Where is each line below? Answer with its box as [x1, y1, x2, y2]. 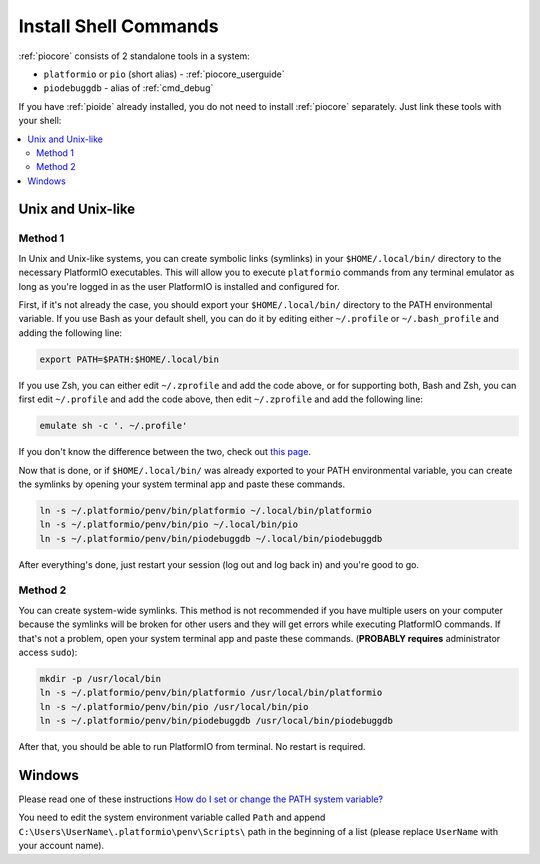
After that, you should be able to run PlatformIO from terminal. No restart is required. [18, 741, 366, 753]
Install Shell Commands [18, 15, 219, 37]
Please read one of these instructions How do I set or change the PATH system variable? [18, 793, 384, 805]
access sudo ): [18, 646, 78, 658]
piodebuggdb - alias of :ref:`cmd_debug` [43, 82, 214, 94]
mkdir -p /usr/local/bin [39, 673, 162, 684]
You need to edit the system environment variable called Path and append [18, 811, 326, 824]
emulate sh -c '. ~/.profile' [39, 420, 188, 432]
